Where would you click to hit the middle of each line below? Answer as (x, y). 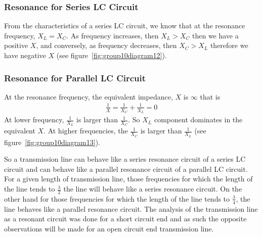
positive (16, 45)
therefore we (229, 45)
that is (210, 96)
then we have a (215, 35)
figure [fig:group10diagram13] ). (52, 142)
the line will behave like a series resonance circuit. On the (153, 189)
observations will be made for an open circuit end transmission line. (109, 228)
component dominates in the (198, 120)
